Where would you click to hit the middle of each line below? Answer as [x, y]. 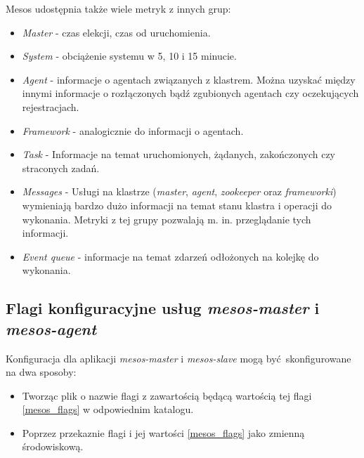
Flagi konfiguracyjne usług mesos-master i [163, 308]
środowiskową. [53, 446]
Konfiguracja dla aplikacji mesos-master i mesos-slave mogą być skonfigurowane [178, 358]
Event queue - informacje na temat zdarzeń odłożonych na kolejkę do [170, 256]
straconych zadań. [61, 168]
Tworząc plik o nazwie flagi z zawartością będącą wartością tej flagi [167, 395]
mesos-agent [51, 328]
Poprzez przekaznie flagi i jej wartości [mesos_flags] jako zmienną [163, 432]
